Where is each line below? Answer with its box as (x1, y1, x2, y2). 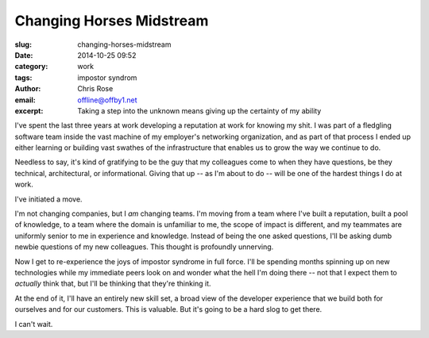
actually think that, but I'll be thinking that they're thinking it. (14, 278, 211, 289)
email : (14, 95, 36, 105)
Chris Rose (77, 84, 114, 94)
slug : (14, 40, 32, 49)
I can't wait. (14, 319, 53, 328)
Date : (14, 50, 33, 60)
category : (14, 62, 48, 71)
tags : (14, 72, 33, 83)
